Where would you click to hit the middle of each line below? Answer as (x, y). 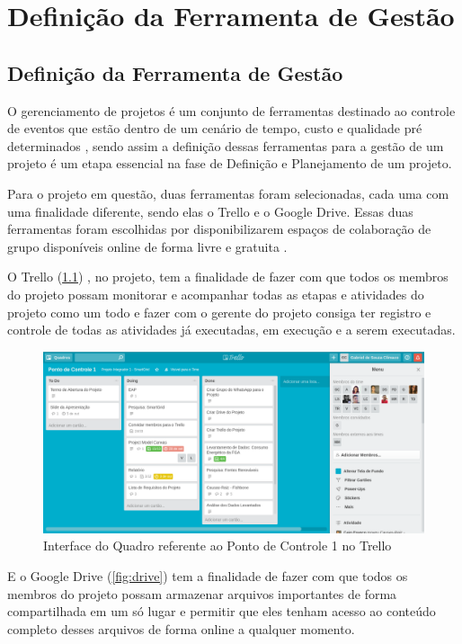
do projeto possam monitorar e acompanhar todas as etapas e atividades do (216, 294)
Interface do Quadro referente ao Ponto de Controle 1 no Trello (218, 546)
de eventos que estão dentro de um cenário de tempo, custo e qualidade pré (215, 128)
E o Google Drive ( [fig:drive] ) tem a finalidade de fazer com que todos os (208, 575)
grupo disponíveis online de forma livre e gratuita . (147, 246)
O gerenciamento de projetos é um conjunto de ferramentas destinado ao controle (231, 110)
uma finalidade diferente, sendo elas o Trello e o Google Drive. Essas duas (210, 211)
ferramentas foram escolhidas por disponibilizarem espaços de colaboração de (219, 229)
